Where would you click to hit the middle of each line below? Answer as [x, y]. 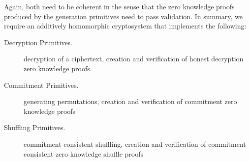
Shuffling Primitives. [35, 127]
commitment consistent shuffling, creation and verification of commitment [135, 144]
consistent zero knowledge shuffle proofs [84, 153]
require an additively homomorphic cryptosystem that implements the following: [125, 26]
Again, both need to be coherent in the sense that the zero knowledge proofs [119, 6]
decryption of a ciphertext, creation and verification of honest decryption [134, 59]
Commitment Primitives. [41, 85]
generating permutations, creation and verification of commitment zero [130, 101]
